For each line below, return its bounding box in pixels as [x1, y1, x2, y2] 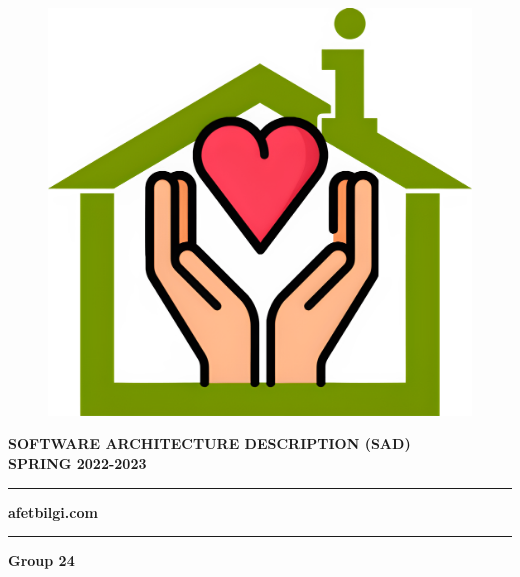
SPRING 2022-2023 [8, 453, 147, 474]
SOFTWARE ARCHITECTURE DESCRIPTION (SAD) [8, 433, 411, 454]
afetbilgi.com [8, 501, 98, 522]
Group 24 [8, 550, 75, 571]
